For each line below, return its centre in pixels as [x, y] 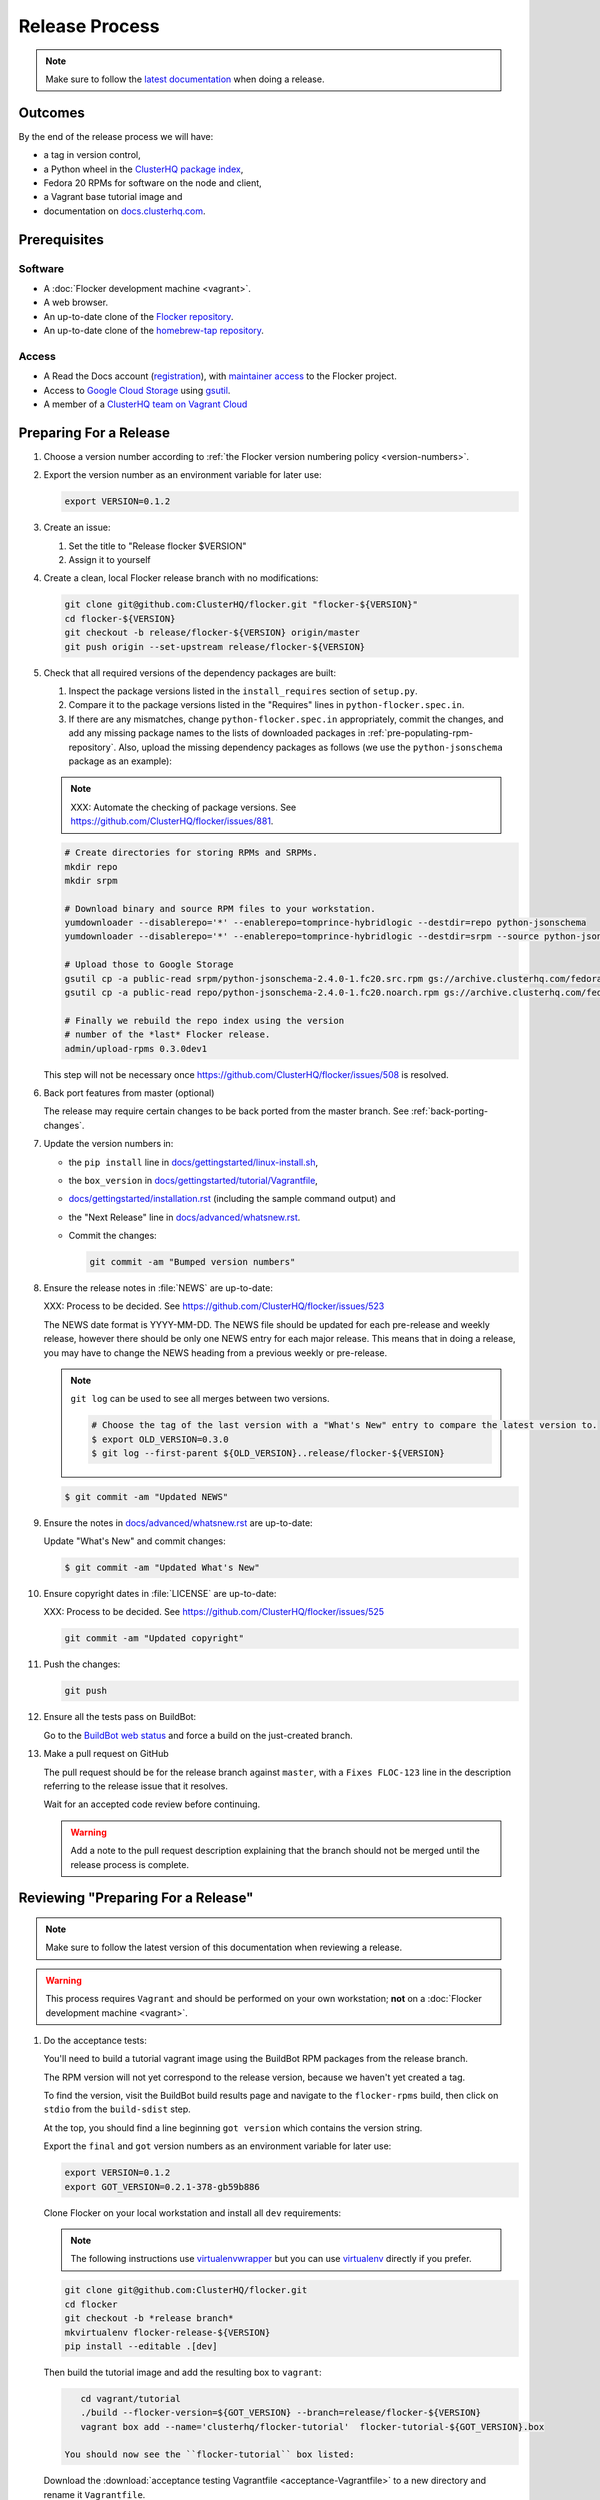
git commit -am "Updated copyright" [154, 1638]
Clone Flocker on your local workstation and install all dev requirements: [192, 2212]
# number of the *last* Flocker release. [167, 1034]
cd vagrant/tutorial [131, 2398]
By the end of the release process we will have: [116, 136]
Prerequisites [61, 239]
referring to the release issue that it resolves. [136, 1786]
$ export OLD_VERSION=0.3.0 [160, 1439]
